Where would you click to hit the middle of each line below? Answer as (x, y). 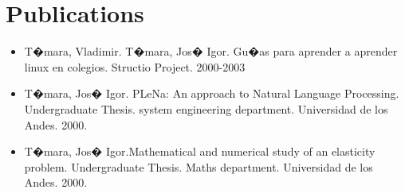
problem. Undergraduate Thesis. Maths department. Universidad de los (199, 166)
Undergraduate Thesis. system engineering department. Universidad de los (206, 108)
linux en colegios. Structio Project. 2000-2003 (135, 66)
